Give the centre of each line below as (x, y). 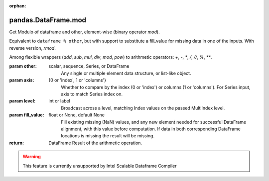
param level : (22, 101)
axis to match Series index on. (92, 94)
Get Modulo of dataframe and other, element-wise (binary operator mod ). (84, 32)
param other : (23, 66)
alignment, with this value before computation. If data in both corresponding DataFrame (151, 129)
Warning (32, 157)
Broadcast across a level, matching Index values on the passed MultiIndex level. (143, 108)
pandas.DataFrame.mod (48, 20)
